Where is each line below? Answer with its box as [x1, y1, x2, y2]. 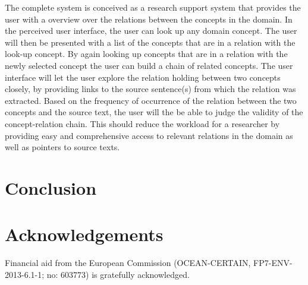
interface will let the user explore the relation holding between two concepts [5, 71, 281, 83]
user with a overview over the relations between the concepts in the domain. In [5, 12, 293, 25]
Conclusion [5, 175, 97, 199]
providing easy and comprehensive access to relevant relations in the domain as [5, 129, 293, 141]
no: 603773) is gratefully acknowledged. [46, 268, 190, 280]
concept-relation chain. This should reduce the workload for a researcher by [5, 117, 280, 129]
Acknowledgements [5, 222, 164, 246]
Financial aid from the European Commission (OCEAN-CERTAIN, [5, 256, 251, 269]
